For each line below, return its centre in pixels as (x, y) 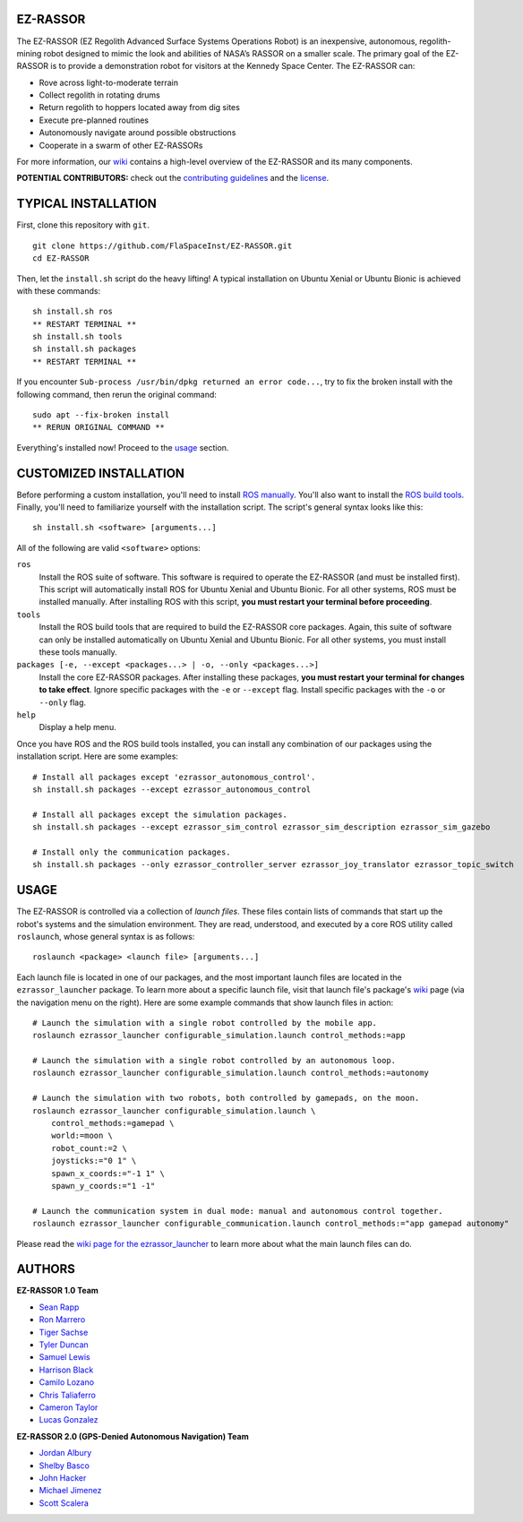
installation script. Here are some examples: (98, 756)
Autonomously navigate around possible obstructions (137, 133)
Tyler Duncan (64, 1345)
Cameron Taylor (69, 1407)
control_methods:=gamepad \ (112, 1123)
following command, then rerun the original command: (116, 394)
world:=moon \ (82, 1136)
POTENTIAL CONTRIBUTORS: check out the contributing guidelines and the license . (173, 178)
